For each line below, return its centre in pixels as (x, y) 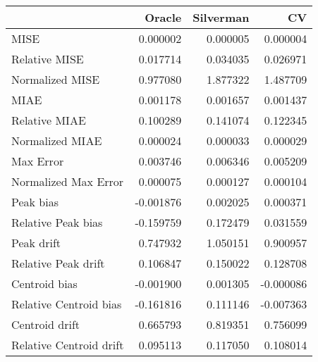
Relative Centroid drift (68, 345)
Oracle (163, 17)
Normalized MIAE (57, 141)
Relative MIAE (49, 120)
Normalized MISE (56, 79)
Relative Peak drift (58, 263)
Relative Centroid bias (67, 304)
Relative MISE (48, 59)
